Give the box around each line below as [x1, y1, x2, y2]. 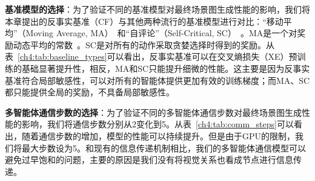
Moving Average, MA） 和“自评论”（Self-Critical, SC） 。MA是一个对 [25, 27, 297, 39]
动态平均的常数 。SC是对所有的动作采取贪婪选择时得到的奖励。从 [13, 38, 274, 51]
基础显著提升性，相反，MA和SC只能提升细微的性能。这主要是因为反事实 [21, 62, 310, 74]
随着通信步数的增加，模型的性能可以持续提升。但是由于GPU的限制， [21, 129, 296, 142]
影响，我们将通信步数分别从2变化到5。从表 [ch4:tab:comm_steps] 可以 [21, 118, 294, 130]
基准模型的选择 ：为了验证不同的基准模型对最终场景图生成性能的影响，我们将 [5, 3, 310, 15]
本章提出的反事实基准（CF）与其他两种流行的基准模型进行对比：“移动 [5, 14, 283, 27]
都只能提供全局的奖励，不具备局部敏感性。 [5, 86, 174, 98]
